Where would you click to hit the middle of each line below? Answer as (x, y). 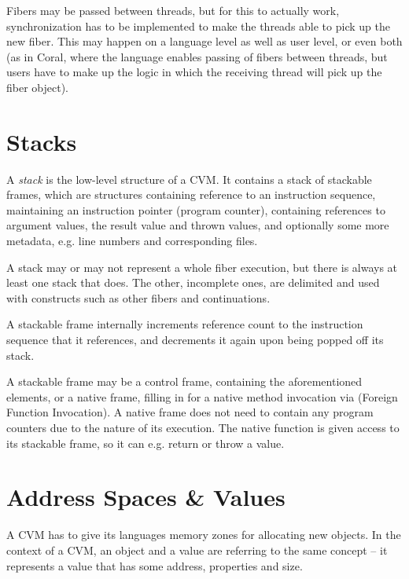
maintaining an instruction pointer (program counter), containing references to (196, 209)
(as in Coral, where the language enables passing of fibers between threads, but (197, 56)
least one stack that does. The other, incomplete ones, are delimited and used (193, 282)
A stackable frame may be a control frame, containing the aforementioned (184, 381)
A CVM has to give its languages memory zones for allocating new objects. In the (204, 535)
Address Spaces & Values (146, 497)
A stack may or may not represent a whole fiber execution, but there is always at (202, 267)
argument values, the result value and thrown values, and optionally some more (198, 225)
